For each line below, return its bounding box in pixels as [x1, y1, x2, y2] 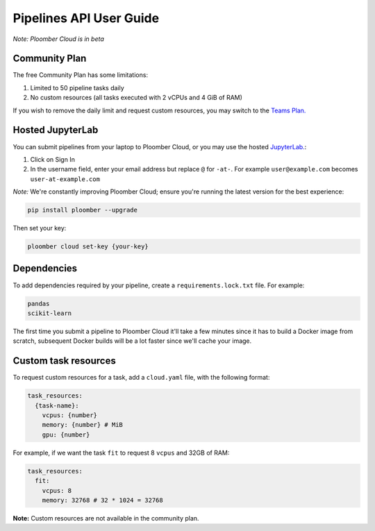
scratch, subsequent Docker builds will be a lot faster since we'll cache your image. [12, 337, 252, 345]
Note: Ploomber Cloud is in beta [12, 35, 104, 43]
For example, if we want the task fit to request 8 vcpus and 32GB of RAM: [12, 448, 230, 457]
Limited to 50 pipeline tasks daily [30, 83, 124, 92]
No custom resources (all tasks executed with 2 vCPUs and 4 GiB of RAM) [30, 94, 243, 102]
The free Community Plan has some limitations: [12, 71, 149, 79]
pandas [27, 299, 50, 307]
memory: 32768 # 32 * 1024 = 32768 [42, 496, 163, 504]
